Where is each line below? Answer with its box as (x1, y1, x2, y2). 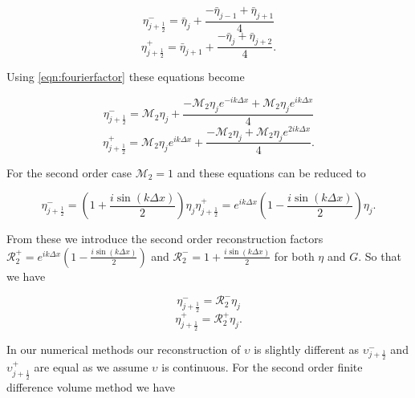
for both (274, 247, 315, 264)
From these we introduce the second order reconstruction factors (6, 230, 323, 247)
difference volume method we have (6, 378, 175, 395)
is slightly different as (254, 340, 360, 357)
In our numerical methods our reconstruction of (6, 340, 241, 357)
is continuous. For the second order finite (161, 359, 363, 376)
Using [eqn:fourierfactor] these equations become (6, 68, 245, 85)
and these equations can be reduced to (177, 164, 366, 181)
